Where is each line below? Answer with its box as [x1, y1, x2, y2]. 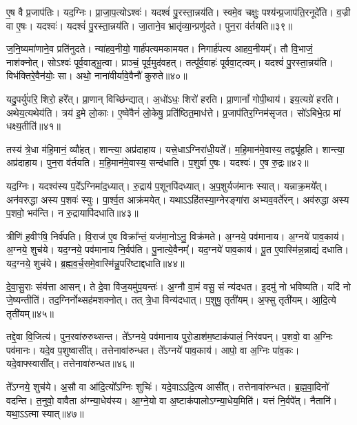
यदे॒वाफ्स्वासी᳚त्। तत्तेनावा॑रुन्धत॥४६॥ [6, 356, 134, 370]
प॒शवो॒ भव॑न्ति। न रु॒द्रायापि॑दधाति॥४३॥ [6, 206, 139, 220]
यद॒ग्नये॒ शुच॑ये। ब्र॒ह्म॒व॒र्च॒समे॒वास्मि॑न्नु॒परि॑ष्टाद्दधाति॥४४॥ [6, 255, 185, 270]
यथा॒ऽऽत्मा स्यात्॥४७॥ [6, 406, 84, 421]
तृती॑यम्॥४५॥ [6, 306, 54, 320]
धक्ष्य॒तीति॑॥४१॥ [6, 119, 61, 133]
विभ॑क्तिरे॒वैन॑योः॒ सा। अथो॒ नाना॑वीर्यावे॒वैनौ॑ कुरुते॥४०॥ [6, 68, 187, 83]
